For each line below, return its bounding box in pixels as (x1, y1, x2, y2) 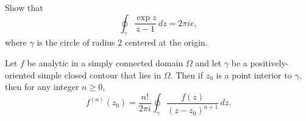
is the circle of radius (37, 36, 115, 49)
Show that (5, 1, 43, 13)
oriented (5, 68, 35, 81)
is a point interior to (216, 68, 292, 81)
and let (195, 56, 222, 69)
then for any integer (5, 80, 79, 93)
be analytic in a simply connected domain (27, 56, 183, 69)
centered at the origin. (124, 36, 208, 49)
